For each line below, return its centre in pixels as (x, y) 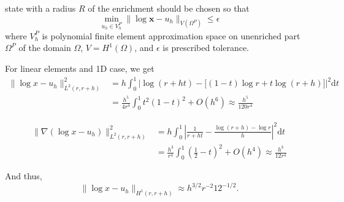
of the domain (45, 48)
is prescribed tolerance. (206, 48)
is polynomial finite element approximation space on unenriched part (171, 35)
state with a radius (40, 8)
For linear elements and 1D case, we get (80, 68)
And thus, (24, 176)
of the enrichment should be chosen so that (169, 8)
